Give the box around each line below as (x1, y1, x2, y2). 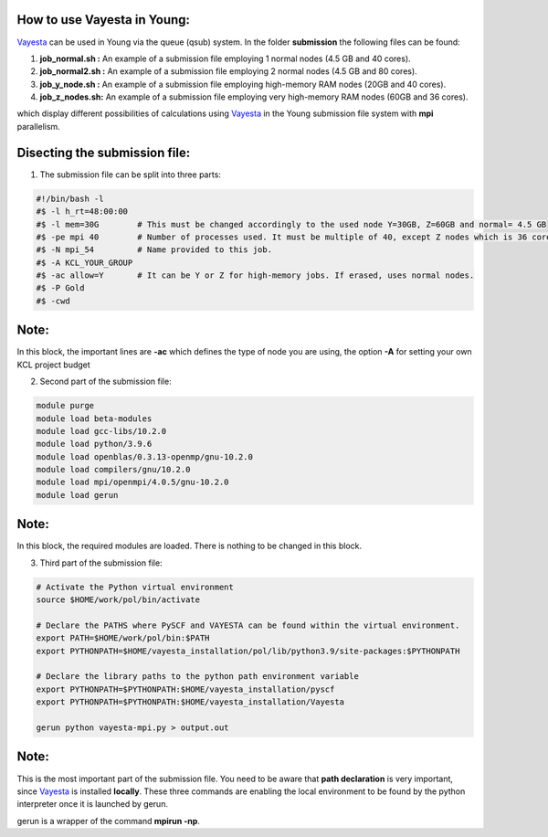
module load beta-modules (36, 413, 153, 424)
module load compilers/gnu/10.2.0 (36, 464, 191, 475)
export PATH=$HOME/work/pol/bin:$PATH (36, 633, 210, 643)
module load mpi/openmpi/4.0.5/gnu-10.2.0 (36, 477, 229, 488)
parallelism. (16, 121, 61, 132)
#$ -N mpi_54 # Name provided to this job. (36, 245, 273, 255)
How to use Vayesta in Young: (16, 12, 191, 27)
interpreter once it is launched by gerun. (16, 799, 169, 810)
